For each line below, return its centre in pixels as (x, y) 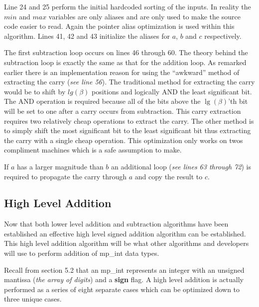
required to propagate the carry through (65, 176)
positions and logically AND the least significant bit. (172, 91)
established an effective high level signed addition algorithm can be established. (125, 233)
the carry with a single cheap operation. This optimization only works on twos (124, 140)
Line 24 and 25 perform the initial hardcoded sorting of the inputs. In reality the (128, 6)
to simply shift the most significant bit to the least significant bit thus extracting (128, 130)
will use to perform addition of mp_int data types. (82, 253)
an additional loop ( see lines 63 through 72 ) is (181, 166)
